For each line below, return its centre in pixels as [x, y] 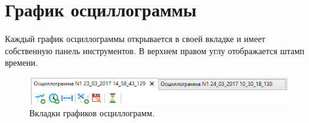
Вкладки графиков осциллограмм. [92, 113]
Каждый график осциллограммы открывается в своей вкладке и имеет [135, 39]
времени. [21, 62]
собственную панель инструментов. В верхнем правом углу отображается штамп [155, 50]
